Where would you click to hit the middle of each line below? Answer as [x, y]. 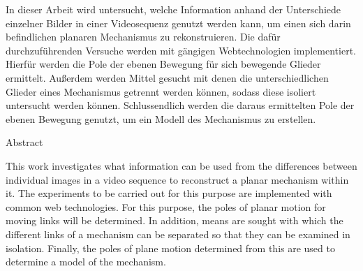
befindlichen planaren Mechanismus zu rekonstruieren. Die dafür [143, 37]
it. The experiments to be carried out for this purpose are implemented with [169, 193]
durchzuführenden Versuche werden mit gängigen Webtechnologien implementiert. [181, 50]
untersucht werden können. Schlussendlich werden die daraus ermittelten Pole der [180, 105]
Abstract [24, 142]
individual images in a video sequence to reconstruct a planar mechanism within [177, 179]
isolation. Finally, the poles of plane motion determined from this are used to [170, 248]
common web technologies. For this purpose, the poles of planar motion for [166, 206]
